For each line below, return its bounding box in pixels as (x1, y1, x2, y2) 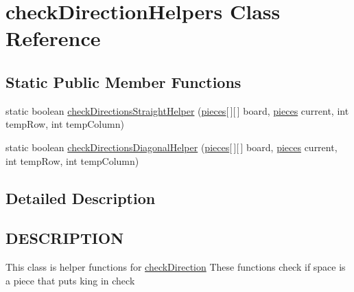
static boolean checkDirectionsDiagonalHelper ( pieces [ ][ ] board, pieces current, (5, 139, 338, 154)
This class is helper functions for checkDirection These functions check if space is (5, 260, 346, 274)
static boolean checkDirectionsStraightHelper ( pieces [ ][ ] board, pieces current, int (5, 103, 349, 117)
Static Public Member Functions (5, 71, 241, 92)
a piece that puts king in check (5, 273, 135, 287)
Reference (5, 24, 101, 52)
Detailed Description (5, 187, 156, 208)
